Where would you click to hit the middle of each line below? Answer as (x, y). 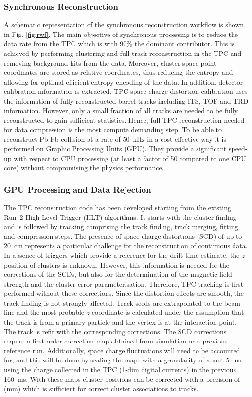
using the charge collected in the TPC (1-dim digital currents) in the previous (120, 370)
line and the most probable (44, 312)
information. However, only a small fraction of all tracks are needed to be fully (121, 110)
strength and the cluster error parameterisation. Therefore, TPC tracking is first (124, 283)
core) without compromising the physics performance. (84, 168)
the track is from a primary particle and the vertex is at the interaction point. (120, 322)
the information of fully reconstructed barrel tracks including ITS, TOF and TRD (126, 100)
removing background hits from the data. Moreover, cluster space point (110, 63)
